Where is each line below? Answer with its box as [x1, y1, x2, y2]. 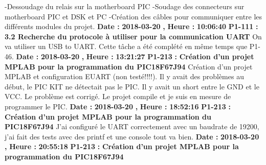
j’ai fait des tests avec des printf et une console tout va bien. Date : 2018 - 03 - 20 [5, 131, 259, 142]
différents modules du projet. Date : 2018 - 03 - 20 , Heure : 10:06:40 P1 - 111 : [5, 21, 258, 32]
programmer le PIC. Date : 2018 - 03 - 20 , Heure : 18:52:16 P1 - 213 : [5, 101, 231, 111]
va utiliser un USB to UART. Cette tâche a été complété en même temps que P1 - [5, 41, 261, 52]
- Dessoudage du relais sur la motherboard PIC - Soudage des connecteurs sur [5, 1, 245, 11]
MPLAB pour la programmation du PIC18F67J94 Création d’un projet [5, 61, 253, 72]
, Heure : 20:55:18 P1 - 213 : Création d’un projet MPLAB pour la [5, 141, 239, 152]
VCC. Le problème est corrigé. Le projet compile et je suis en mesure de [5, 91, 231, 102]
